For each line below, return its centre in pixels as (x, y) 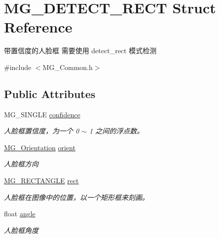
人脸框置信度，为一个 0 (42, 131)
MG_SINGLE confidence (42, 114)
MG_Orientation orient (40, 147)
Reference (38, 27)
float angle (20, 214)
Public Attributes (50, 93)
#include (18, 67)
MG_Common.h (68, 67)
